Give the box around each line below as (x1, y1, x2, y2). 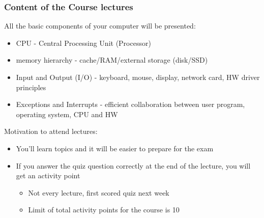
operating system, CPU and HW (16, 108, 118, 119)
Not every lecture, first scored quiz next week (28, 187, 169, 198)
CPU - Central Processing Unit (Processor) (16, 37, 151, 48)
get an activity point (16, 170, 80, 181)
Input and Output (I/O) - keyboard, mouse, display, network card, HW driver (16, 72, 260, 82)
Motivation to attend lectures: (4, 126, 98, 137)
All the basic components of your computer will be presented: (4, 20, 196, 31)
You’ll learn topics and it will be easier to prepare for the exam (16, 143, 214, 153)
